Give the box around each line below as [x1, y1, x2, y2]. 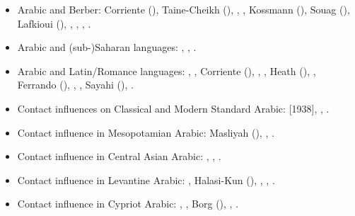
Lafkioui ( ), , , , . [17, 16, 91, 30]
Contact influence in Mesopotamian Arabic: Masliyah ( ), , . [17, 125, 274, 140]
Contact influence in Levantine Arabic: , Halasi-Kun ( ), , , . [17, 172, 275, 187]
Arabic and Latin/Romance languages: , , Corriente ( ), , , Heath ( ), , [17, 63, 316, 78]
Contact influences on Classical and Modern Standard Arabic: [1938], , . [17, 101, 330, 115]
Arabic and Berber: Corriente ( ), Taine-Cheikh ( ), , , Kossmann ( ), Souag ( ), [17, 2, 350, 16]
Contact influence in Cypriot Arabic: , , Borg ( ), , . [17, 196, 239, 211]
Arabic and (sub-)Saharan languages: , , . [17, 40, 197, 55]
